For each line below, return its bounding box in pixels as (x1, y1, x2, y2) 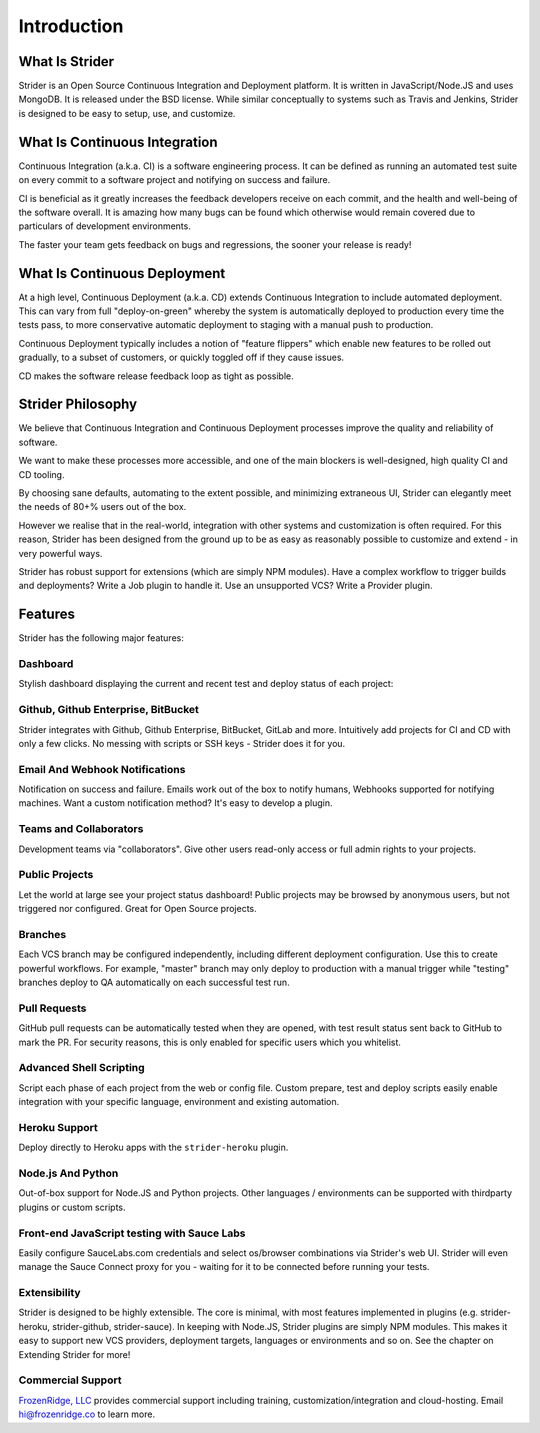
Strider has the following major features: (18, 632, 184, 644)
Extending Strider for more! (18, 1348, 131, 1360)
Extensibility (18, 1286, 81, 1300)
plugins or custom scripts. (18, 1201, 126, 1213)
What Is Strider (18, 53, 115, 70)
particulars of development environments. (18, 220, 192, 232)
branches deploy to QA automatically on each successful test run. (18, 976, 290, 989)
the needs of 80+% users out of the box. (18, 501, 187, 513)
